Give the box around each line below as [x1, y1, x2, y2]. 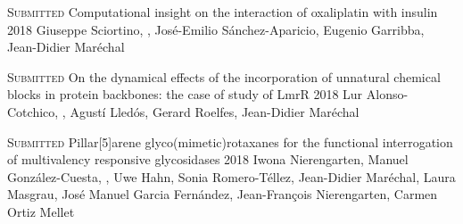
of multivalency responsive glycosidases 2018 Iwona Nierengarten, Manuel [7, 150, 409, 169]
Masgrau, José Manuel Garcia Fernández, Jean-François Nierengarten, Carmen [7, 185, 438, 203]
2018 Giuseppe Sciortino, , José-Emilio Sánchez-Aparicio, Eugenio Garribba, [7, 20, 425, 38]
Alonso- [366, 85, 409, 104]
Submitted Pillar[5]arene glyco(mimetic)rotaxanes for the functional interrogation [7, 132, 453, 151]
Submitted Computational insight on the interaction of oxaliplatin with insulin [7, 3, 438, 21]
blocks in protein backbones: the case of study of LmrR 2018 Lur [7, 85, 363, 104]
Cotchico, [7, 102, 59, 120]
